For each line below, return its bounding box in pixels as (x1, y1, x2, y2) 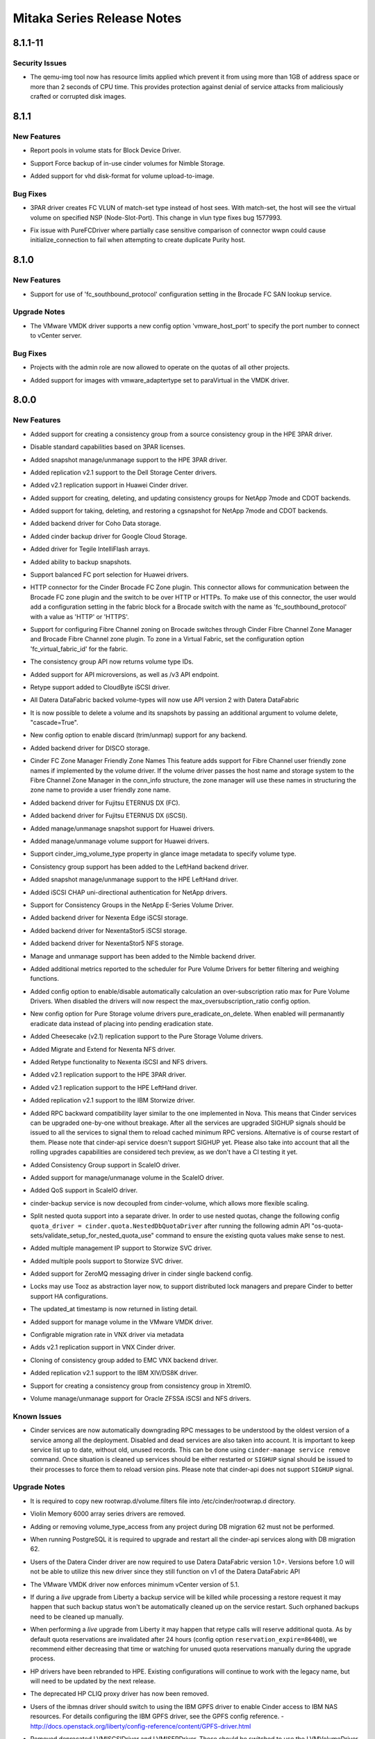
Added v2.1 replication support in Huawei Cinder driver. (30, 481, 188, 490)
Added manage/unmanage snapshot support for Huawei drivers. (30, 824, 215, 833)
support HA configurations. (30, 1292, 108, 1300)
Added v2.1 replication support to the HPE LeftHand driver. (30, 1083, 198, 1091)
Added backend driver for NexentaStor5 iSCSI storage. (30, 926, 187, 935)
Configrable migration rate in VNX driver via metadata (30, 1331, 184, 1339)
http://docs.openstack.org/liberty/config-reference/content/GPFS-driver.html (30, 1722, 251, 1730)
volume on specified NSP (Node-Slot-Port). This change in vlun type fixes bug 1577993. (30, 213, 283, 222)
